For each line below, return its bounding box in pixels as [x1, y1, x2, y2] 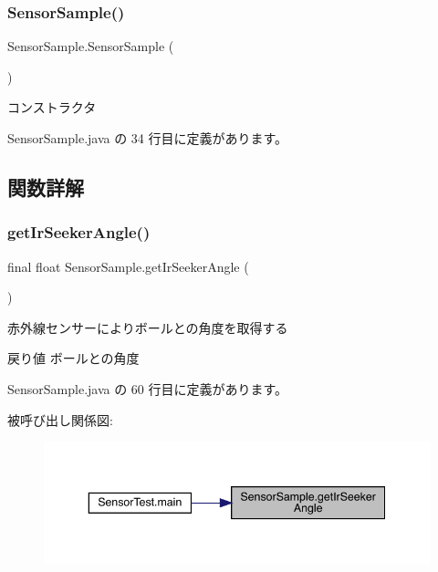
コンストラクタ [7, 98, 97, 117]
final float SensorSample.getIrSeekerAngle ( [7, 256, 249, 276]
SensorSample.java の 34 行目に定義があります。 [7, 129, 288, 147]
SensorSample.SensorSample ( [7, 36, 174, 56]
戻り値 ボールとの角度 [7, 348, 140, 368]
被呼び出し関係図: [7, 410, 113, 429]
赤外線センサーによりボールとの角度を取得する [7, 317, 288, 337]
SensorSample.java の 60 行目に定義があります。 [7, 379, 288, 398]
